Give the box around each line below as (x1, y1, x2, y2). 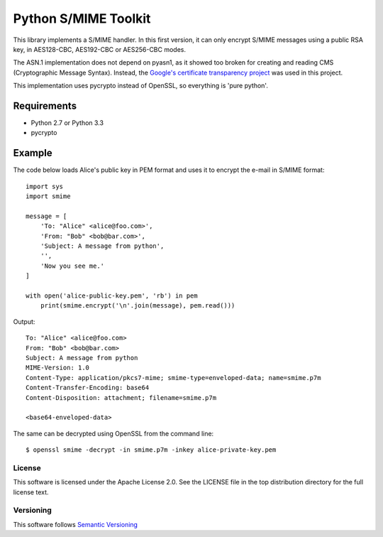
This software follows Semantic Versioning (13, 520, 138, 528)
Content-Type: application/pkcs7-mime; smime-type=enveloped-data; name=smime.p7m (26, 374, 321, 381)
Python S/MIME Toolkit (13, 11, 151, 26)
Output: (13, 317, 35, 326)
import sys (26, 182, 64, 190)
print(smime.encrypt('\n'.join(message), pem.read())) (40, 302, 235, 310)
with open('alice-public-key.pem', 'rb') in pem (26, 292, 198, 300)
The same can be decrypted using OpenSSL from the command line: (13, 429, 214, 438)
